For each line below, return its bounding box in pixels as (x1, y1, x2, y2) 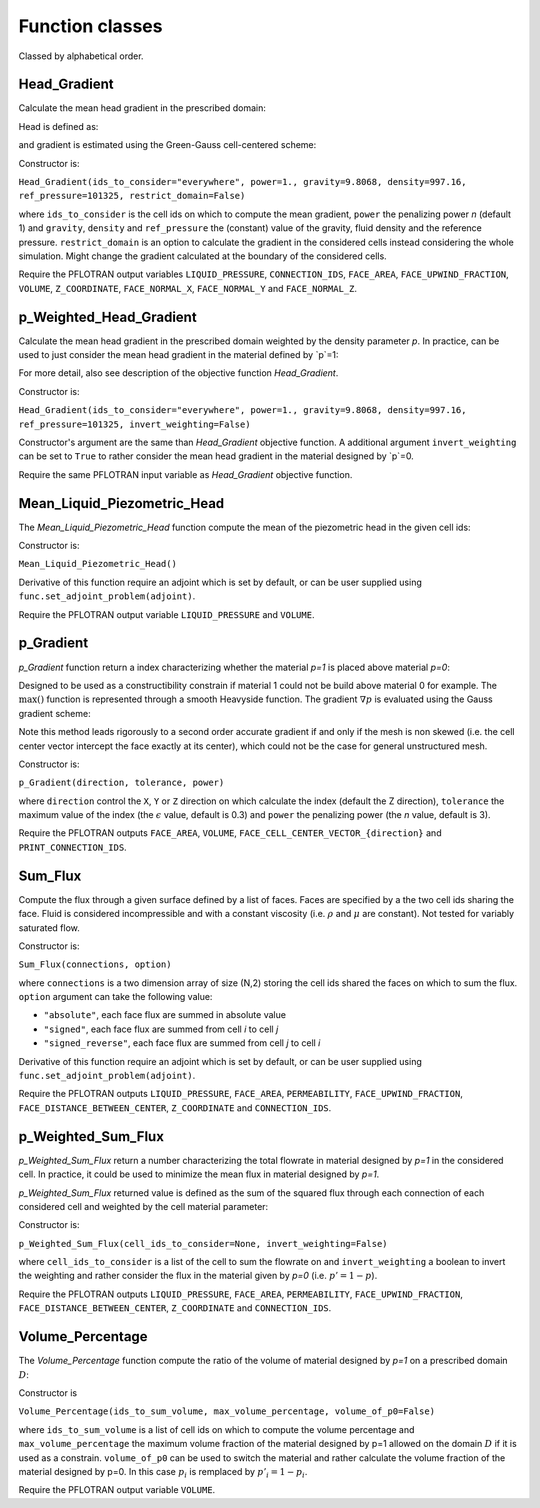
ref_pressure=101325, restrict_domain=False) (18, 190, 246, 202)
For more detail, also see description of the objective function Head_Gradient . (18, 367, 339, 379)
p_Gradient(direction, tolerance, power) (18, 777, 225, 789)
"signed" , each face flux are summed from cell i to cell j (43, 1023, 279, 1035)
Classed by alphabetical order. (18, 50, 144, 62)
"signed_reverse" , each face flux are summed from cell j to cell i (43, 1037, 321, 1049)
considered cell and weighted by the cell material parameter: (18, 1200, 269, 1212)
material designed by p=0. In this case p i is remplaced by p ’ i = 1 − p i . (18, 1465, 308, 1480)
